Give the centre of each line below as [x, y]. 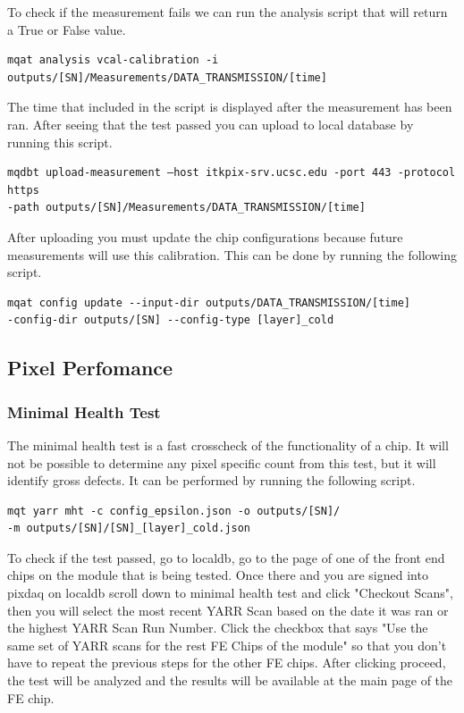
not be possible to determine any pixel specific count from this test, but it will [222, 462]
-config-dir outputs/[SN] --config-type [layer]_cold [171, 320]
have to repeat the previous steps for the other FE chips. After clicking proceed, [227, 663]
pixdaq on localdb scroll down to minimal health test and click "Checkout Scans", [230, 593]
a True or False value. [67, 29]
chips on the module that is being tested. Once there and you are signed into [218, 575]
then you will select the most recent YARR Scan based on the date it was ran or [228, 610]
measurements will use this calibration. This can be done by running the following [232, 254]
